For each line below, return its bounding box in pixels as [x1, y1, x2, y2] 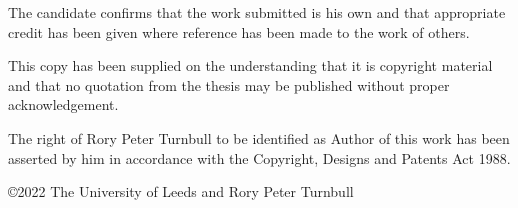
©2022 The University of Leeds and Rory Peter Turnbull [8, 181, 354, 202]
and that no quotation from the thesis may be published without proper [8, 74, 450, 95]
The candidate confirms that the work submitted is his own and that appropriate [8, 2, 506, 22]
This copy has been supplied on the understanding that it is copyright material [8, 55, 493, 76]
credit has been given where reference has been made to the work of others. [8, 21, 470, 42]
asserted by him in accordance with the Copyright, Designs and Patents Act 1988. [8, 147, 511, 168]
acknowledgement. [8, 94, 119, 115]
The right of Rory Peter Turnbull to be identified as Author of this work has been [8, 127, 510, 148]
